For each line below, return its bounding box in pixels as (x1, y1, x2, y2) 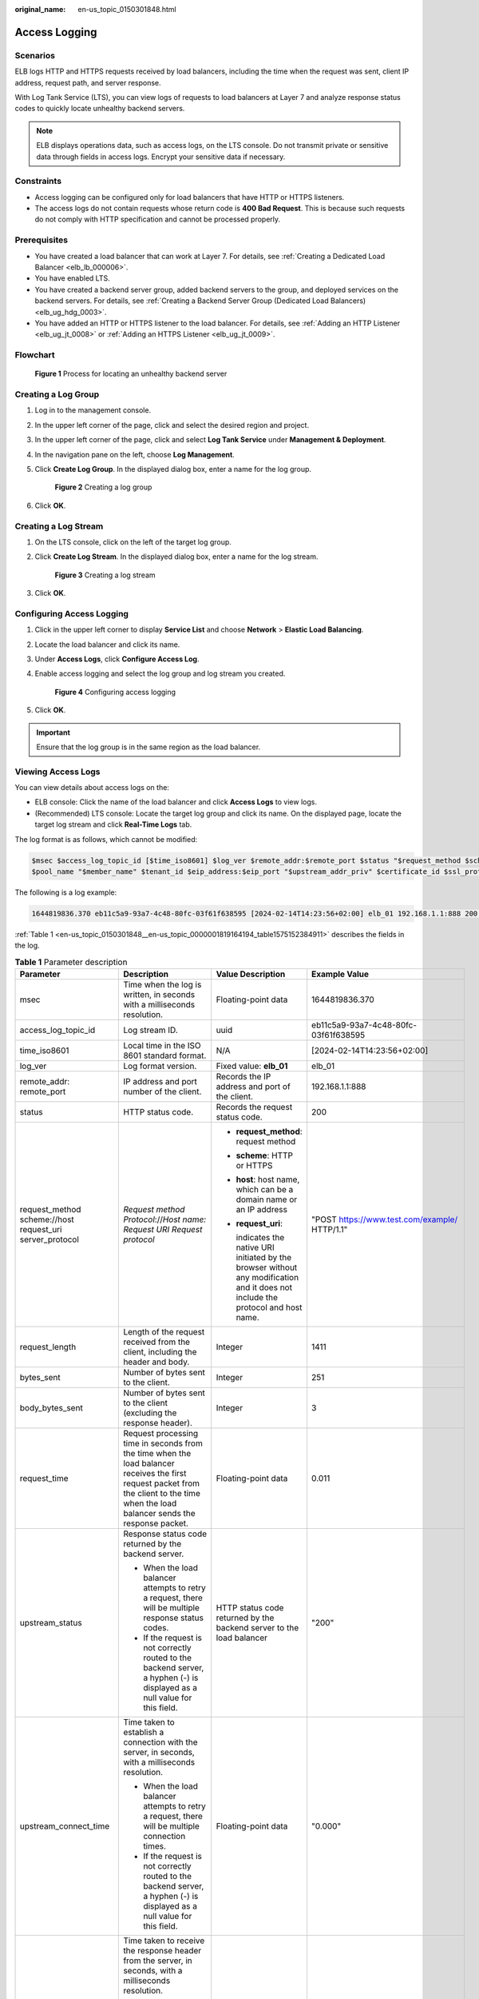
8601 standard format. (123, 1050, 207, 1061)
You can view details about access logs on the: (14, 783, 169, 792)
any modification (236, 1272, 299, 1283)
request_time (19, 1473, 69, 1484)
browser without (236, 1262, 298, 1273)
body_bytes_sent (19, 1402, 83, 1414)
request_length (19, 1342, 77, 1353)
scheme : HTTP (236, 1150, 293, 1161)
